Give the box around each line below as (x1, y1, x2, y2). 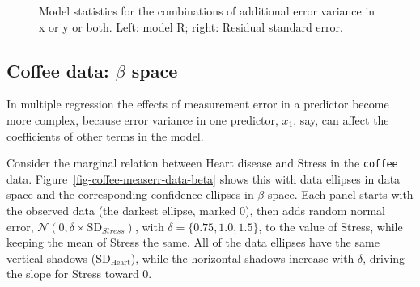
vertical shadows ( (6, 249, 96, 266)
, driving (363, 249, 405, 266)
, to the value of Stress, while (258, 217, 403, 234)
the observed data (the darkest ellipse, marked (6, 202, 236, 219)
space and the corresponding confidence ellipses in (6, 186, 254, 203)
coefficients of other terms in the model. (6, 127, 204, 144)
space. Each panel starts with (267, 186, 414, 203)
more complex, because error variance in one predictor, (6, 111, 278, 128)
